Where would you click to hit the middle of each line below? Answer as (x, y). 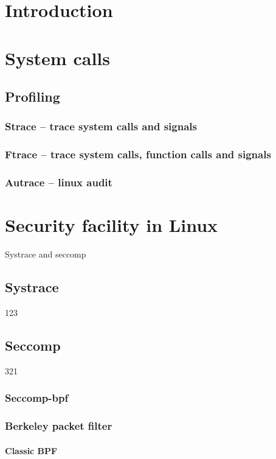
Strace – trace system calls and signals (101, 126)
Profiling (33, 96)
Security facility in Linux (112, 225)
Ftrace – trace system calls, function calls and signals (138, 154)
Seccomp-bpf (37, 398)
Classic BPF (31, 450)
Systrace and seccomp (46, 254)
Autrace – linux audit (59, 182)
